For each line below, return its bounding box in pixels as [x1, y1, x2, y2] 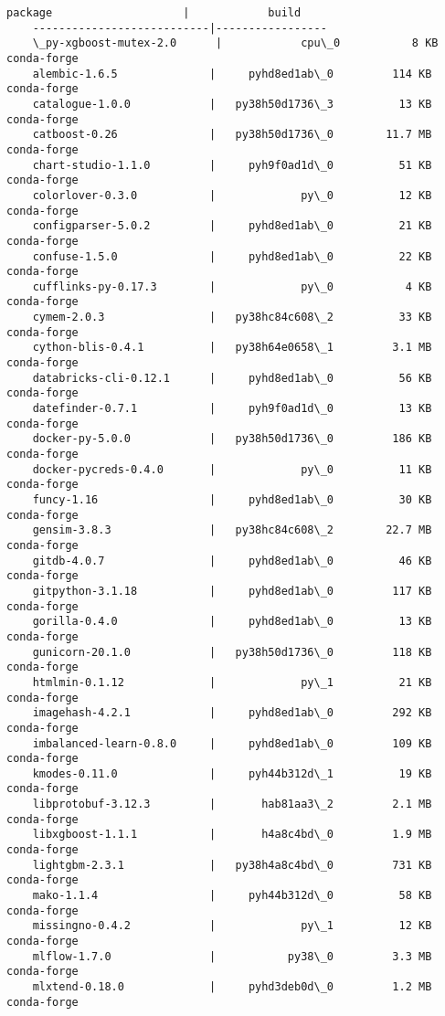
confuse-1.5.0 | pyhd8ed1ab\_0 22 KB [32, 249, 432, 263]
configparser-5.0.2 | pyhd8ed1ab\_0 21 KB [32, 219, 432, 233]
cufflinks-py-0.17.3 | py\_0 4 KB [32, 280, 432, 293]
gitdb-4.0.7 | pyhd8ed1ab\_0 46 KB [32, 554, 432, 567]
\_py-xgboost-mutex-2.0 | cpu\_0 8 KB [32, 37, 439, 50]
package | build [6, 6, 302, 19]
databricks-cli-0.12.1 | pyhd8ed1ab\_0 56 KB [32, 371, 432, 385]
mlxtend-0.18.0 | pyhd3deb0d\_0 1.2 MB [32, 980, 432, 993]
